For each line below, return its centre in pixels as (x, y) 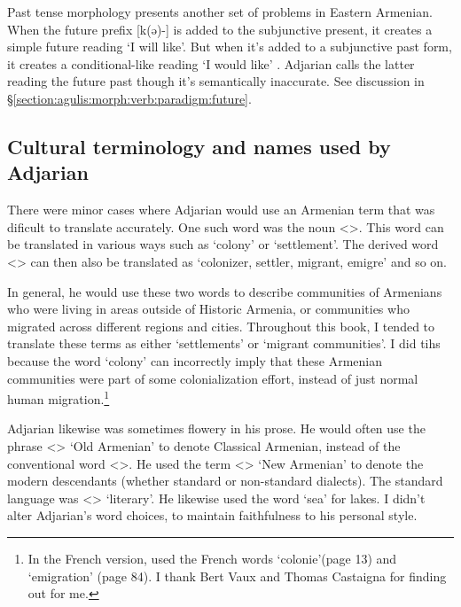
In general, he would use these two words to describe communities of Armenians (225, 291)
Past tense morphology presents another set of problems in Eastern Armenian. (220, 12)
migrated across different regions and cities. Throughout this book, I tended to (221, 326)
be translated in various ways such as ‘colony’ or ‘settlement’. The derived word (223, 244)
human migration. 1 (59, 397)
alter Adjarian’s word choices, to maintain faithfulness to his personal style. (212, 515)
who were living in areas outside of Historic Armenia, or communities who (208, 309)
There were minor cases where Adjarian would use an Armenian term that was (221, 210)
